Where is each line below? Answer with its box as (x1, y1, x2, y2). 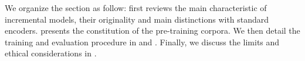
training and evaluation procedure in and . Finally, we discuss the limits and (5, 35, 280, 48)
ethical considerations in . (5, 47, 97, 59)
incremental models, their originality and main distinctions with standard (5, 13, 269, 25)
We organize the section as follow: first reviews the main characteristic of (5, 2, 267, 13)
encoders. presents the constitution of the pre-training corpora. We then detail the (5, 24, 300, 37)
